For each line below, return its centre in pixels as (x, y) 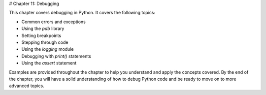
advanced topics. (27, 86)
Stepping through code (45, 42)
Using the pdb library (43, 29)
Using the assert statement (49, 63)
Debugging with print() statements (56, 56)
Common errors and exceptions (54, 22)
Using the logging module (48, 49)
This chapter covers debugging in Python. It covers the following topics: (82, 13)
